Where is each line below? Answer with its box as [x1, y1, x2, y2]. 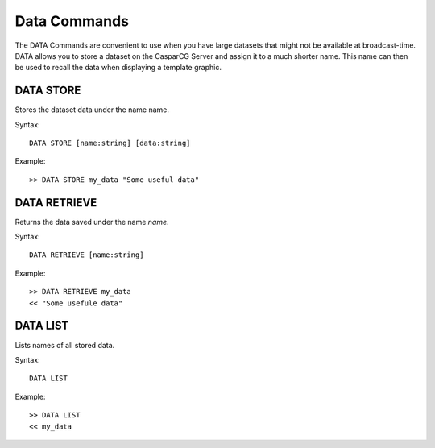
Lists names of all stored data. [14, 340, 115, 350]
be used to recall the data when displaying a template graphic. [14, 63, 222, 73]
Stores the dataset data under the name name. [14, 105, 169, 114]
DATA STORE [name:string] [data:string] [29, 139, 191, 148]
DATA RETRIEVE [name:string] [29, 251, 144, 259]
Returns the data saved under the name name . [14, 217, 169, 226]
